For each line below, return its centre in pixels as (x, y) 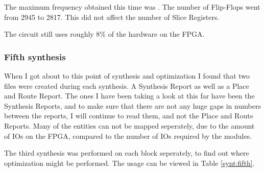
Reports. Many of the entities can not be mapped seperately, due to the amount (129, 125)
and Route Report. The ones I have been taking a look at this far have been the (129, 96)
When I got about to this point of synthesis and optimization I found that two (127, 76)
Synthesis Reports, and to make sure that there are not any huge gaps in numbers (132, 105)
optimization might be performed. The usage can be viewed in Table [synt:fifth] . (129, 163)
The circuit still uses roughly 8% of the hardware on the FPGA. (104, 34)
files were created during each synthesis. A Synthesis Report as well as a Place (127, 85)
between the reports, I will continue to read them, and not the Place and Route (129, 116)
